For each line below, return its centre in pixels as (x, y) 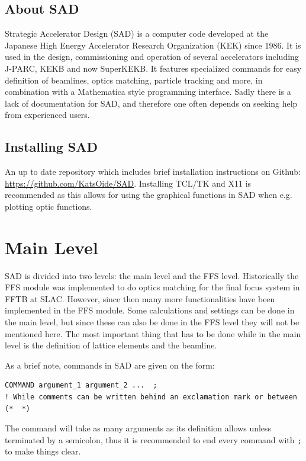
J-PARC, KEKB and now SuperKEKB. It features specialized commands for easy (153, 68)
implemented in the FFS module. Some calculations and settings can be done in (150, 310)
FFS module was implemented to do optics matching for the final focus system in (152, 287)
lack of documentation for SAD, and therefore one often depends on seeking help (151, 103)
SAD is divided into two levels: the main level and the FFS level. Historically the (152, 275)
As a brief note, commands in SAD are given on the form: (110, 365)
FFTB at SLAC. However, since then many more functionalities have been (140, 298)
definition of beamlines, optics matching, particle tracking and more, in (134, 80)
